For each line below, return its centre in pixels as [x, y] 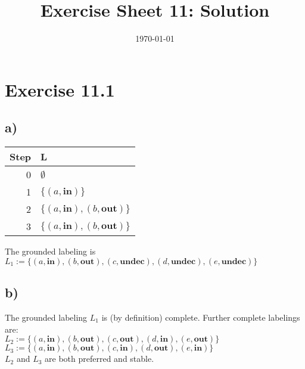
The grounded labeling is [50, 251]
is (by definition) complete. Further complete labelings [201, 317]
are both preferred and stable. [99, 359]
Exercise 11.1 [60, 89]
